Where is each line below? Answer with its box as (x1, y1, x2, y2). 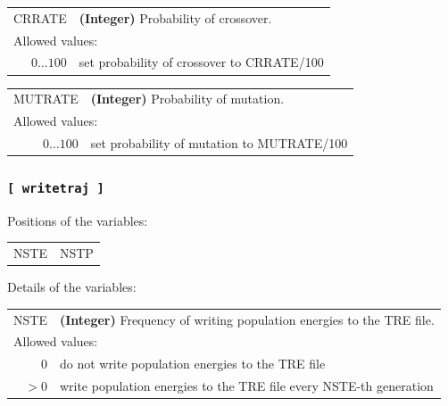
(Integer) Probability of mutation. (90, 89, 285, 108)
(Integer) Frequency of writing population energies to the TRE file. (59, 310, 435, 328)
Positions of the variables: (7, 211, 148, 229)
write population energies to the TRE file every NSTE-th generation (59, 377, 434, 395)
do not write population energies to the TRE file (59, 354, 326, 373)
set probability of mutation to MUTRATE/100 (90, 133, 348, 152)
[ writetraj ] (7, 180, 104, 195)
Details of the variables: (7, 278, 137, 296)
